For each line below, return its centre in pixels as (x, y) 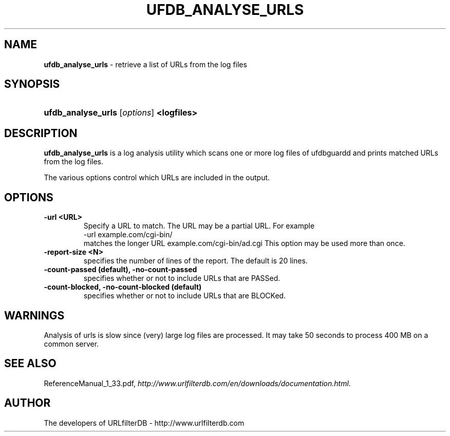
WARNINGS (34, 315)
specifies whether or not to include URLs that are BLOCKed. (185, 296)
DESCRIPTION (41, 133)
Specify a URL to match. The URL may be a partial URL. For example (199, 226)
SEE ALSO (30, 364)
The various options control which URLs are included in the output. (157, 178)
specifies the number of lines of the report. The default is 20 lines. (195, 261)
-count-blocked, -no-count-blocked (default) (123, 287)
